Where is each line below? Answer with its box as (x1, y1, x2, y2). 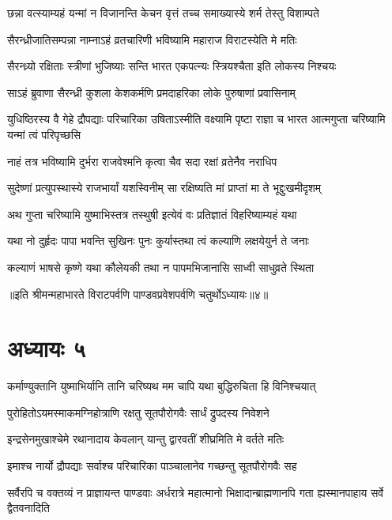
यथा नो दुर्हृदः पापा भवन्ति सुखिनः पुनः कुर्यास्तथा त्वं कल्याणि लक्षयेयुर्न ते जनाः (7, 232, 310, 249)
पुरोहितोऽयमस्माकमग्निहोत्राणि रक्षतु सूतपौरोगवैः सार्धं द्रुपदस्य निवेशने (7, 404, 269, 420)
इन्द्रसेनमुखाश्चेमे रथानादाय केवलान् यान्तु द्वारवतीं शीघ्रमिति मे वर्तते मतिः (7, 431, 285, 447)
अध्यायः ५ (7, 332, 86, 364)
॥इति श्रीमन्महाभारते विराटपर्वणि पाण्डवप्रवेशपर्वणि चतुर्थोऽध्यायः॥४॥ (7, 285, 269, 302)
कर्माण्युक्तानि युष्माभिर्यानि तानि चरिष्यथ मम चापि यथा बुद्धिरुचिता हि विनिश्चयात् (7, 378, 316, 394)
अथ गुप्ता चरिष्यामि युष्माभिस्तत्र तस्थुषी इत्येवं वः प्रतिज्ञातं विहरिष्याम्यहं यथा (7, 205, 297, 222)
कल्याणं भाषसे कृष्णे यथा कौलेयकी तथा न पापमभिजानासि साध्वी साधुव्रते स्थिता (7, 258, 315, 275)
